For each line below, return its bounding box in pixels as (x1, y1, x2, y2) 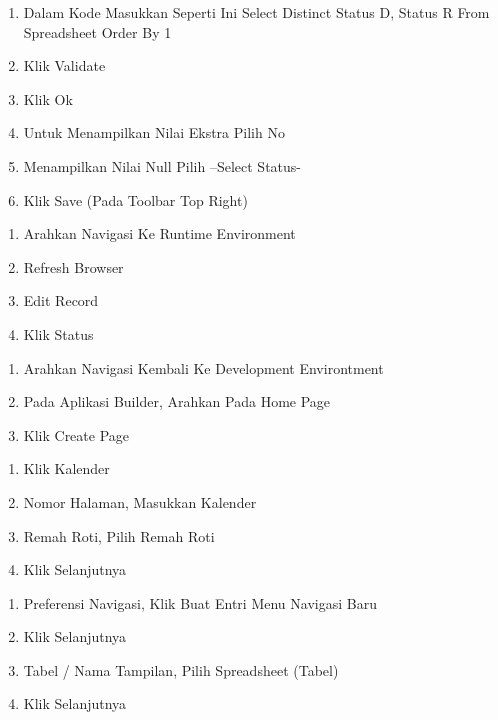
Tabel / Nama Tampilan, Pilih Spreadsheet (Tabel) (23, 659, 339, 680)
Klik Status (23, 323, 94, 344)
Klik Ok (23, 88, 73, 109)
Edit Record (23, 290, 99, 311)
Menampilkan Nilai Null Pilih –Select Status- (23, 155, 301, 176)
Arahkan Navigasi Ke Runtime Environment (23, 223, 296, 244)
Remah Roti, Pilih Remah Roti (23, 525, 215, 546)
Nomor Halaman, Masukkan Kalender (23, 491, 257, 512)
